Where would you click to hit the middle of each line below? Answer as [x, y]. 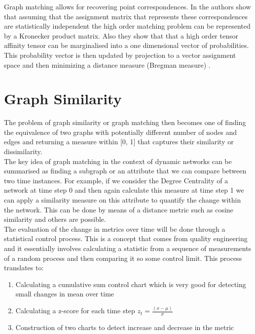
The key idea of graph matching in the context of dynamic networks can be [118, 161]
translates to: [24, 268]
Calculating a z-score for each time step [75, 311]
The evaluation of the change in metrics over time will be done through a [115, 229]
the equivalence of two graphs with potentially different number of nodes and [121, 132]
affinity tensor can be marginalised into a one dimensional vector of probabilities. [127, 45]
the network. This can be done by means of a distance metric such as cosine [119, 209]
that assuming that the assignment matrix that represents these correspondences [126, 16]
